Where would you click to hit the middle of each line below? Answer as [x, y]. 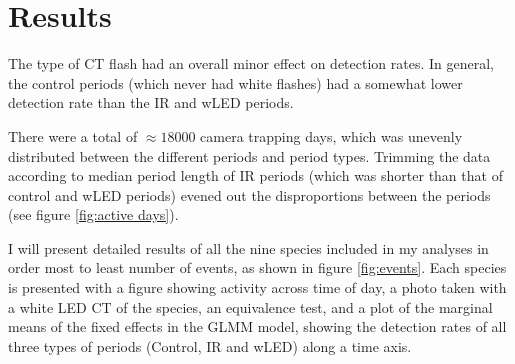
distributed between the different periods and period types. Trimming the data [249, 155]
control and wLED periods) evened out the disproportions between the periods [249, 194]
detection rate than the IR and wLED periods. [151, 102]
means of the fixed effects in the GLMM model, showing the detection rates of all [257, 326]
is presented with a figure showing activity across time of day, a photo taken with [257, 287]
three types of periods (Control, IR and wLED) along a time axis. [210, 345]
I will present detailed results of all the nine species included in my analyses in [248, 247]
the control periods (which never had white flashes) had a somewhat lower [235, 82]
